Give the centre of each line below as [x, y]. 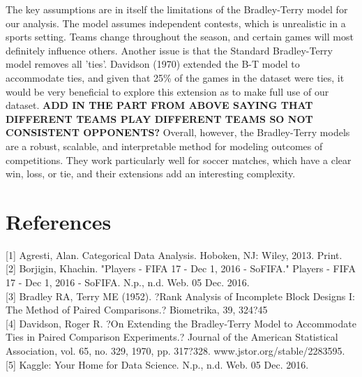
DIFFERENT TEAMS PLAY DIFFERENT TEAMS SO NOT [159, 118]
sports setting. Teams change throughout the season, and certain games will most [180, 37]
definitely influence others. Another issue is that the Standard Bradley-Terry [169, 50]
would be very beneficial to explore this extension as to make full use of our [167, 91]
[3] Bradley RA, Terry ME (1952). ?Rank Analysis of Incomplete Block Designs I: [180, 296]
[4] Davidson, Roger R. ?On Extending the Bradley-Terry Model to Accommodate [181, 323]
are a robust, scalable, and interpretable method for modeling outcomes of [164, 146]
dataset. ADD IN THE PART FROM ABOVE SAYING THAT [159, 105]
